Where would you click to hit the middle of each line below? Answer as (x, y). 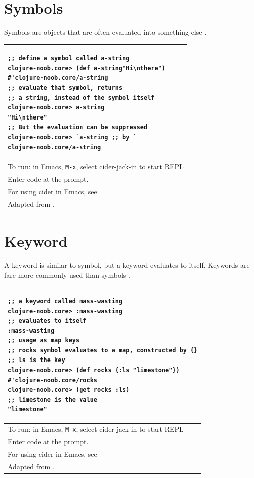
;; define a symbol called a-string (69, 58)
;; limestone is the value (52, 399)
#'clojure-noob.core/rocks (52, 380)
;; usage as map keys (44, 341)
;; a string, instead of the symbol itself (81, 98)
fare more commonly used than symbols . (67, 274)
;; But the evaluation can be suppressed (78, 127)
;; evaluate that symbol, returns (65, 88)
